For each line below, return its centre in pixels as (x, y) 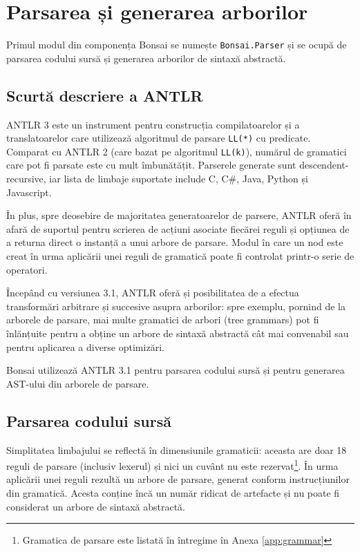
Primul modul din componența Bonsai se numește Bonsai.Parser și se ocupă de (177, 45)
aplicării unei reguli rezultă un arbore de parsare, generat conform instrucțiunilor (178, 479)
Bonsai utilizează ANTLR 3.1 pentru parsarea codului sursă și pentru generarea (176, 370)
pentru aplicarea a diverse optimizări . (85, 346)
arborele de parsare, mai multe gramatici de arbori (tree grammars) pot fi (163, 320)
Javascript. (29, 192)
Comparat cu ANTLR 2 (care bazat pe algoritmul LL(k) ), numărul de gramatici (177, 151)
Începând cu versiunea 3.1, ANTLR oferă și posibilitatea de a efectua (153, 293)
